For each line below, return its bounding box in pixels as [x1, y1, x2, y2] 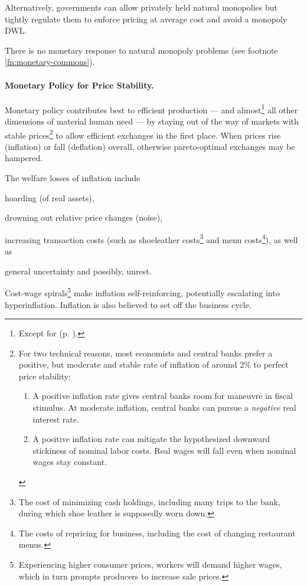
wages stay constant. [32, 456, 107, 468]
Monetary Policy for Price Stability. [5, 78, 154, 91]
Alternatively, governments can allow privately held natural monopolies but [5, 1, 277, 13]
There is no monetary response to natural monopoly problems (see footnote [5, 44, 278, 56]
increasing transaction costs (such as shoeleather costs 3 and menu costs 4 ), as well [5, 231, 298, 245]
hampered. [5, 152, 43, 164]
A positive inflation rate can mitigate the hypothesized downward [32, 433, 270, 445]
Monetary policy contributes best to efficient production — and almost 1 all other [5, 102, 298, 116]
